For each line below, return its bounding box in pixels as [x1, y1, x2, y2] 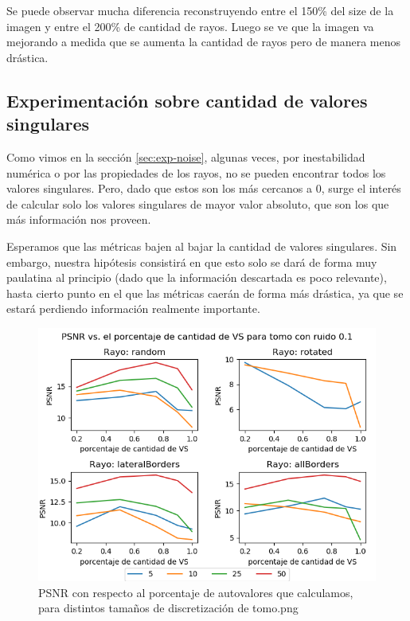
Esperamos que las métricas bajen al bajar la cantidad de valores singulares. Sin [6, 237, 397, 254]
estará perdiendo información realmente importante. [6, 300, 260, 317]
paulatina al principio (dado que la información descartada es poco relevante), [6, 269, 387, 286]
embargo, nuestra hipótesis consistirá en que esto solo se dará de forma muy [6, 253, 377, 270]
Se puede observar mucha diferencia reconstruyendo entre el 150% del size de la [6, 2, 394, 18]
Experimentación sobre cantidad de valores [6, 88, 368, 112]
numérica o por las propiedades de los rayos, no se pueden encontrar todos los [6, 164, 386, 181]
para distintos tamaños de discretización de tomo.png [38, 600, 299, 616]
